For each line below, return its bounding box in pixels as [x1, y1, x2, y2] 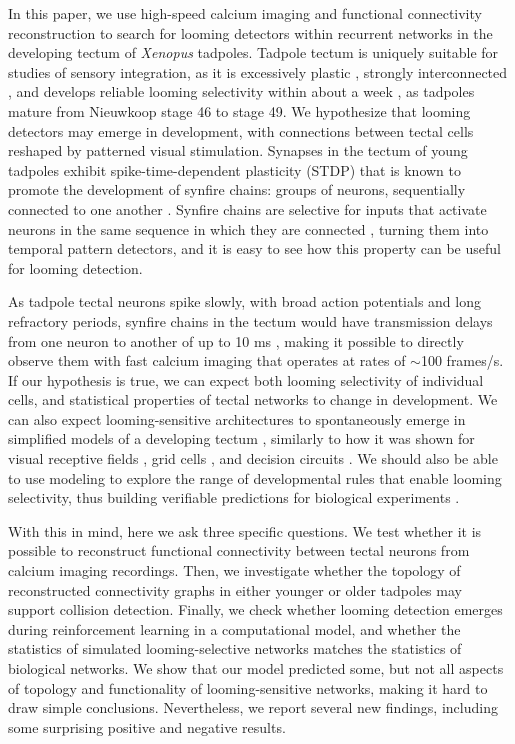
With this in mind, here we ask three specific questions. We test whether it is [8, 520, 482, 541]
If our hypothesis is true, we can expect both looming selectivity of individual [8, 369, 484, 390]
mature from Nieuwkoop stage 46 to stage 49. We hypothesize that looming [8, 100, 471, 121]
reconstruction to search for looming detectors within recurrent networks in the [8, 22, 493, 43]
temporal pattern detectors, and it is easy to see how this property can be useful [8, 238, 501, 259]
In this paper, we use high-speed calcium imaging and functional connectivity [8, 3, 482, 23]
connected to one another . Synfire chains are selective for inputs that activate [8, 198, 487, 219]
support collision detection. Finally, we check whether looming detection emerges [8, 599, 503, 620]
